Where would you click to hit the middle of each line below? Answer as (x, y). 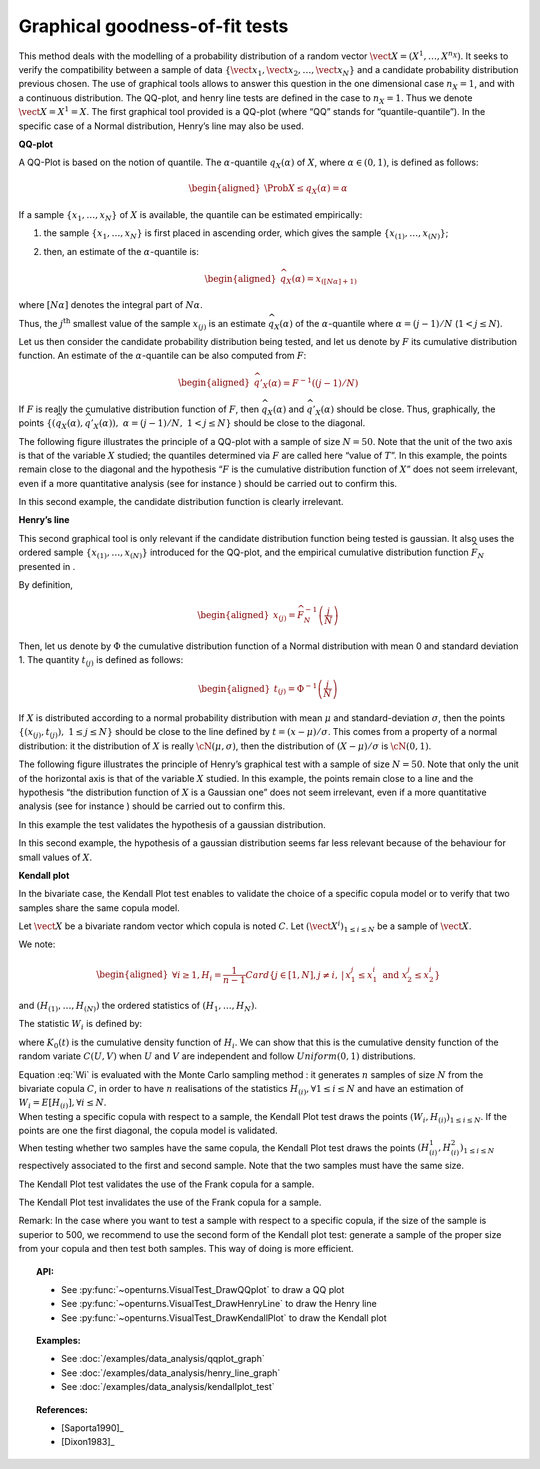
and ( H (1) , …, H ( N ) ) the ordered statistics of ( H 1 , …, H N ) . (137, 1007)
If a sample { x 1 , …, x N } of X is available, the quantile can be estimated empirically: (190, 216)
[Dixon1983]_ (88, 1442)
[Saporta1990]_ (92, 1428)
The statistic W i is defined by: (80, 1025)
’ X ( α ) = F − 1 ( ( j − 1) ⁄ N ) (309, 382)
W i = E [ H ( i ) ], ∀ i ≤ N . (62, 1103)
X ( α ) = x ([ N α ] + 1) (321, 280)
